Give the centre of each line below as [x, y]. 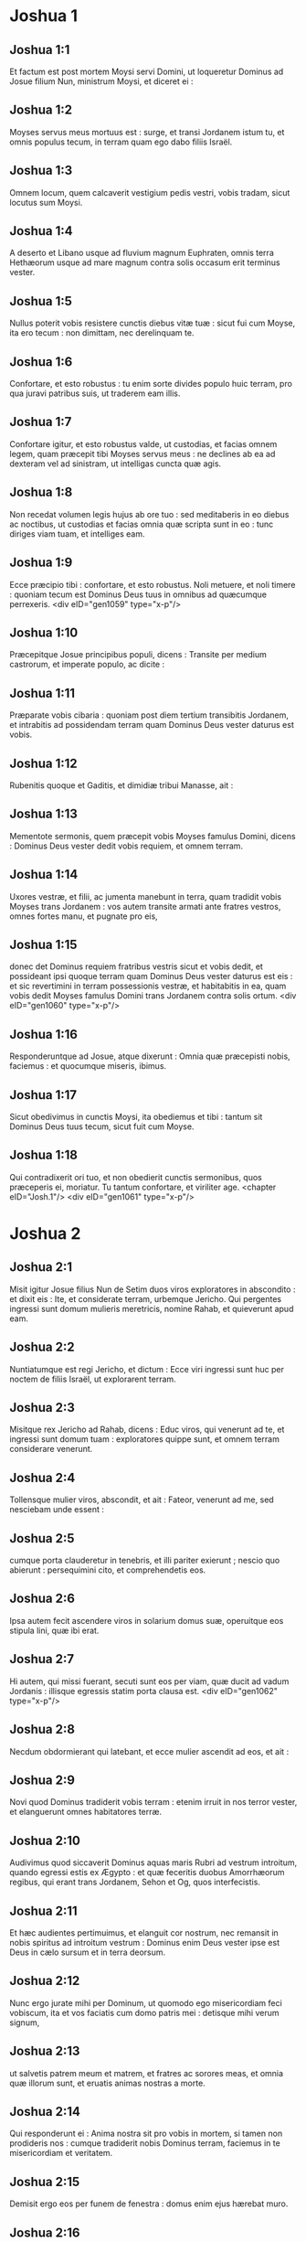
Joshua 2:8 [42, 1729]
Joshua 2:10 [45, 1840]
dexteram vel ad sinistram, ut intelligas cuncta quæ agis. [116, 464]
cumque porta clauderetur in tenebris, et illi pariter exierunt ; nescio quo [145, 1561]
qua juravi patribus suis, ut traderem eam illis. [95, 393]
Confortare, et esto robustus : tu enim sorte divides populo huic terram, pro [151, 384]
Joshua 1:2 [41, 110]
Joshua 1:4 [41, 231]
